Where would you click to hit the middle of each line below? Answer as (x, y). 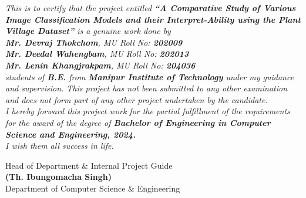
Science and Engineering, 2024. (71, 134)
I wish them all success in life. (60, 146)
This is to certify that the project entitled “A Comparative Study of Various (151, 8)
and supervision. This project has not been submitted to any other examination (147, 88)
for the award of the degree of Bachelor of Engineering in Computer (138, 122)
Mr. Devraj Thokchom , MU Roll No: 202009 (94, 42)
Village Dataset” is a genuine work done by (88, 31)
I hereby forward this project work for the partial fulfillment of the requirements (148, 111)
